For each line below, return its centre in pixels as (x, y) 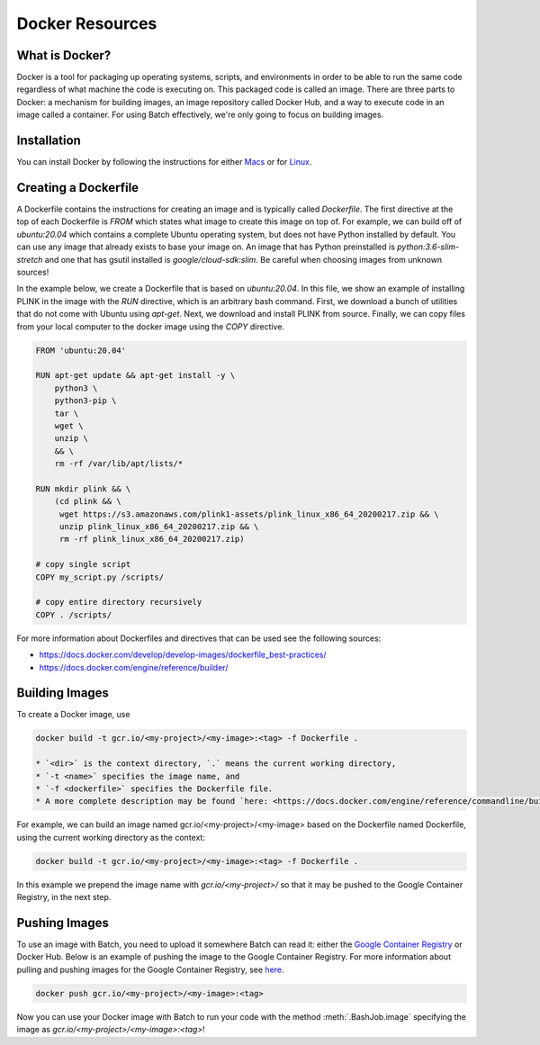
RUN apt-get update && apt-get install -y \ (135, 375)
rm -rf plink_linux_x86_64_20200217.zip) (152, 539)
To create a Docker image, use (73, 715)
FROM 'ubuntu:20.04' (81, 350)
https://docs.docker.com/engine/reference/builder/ (134, 667)
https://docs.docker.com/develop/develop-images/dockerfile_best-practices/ (183, 655)
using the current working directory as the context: (111, 837)
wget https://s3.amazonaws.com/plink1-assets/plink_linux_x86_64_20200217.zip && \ (249, 514)
